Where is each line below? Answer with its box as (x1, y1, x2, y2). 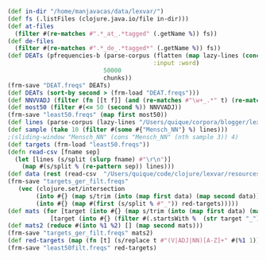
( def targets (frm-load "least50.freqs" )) (7, 140, 150, 149)
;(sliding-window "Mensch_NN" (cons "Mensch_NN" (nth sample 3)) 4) (7, 133, 239, 141)
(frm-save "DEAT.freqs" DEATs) (7, 81, 111, 89)
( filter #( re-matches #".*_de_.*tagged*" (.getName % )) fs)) (14, 45, 222, 52)
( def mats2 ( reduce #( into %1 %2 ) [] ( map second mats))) (7, 222, 203, 230)
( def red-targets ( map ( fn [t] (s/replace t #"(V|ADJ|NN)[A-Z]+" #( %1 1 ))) (7, 237, 264, 245)
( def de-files (7, 37, 55, 45)
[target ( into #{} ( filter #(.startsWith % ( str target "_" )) (49, 215, 264, 223)
